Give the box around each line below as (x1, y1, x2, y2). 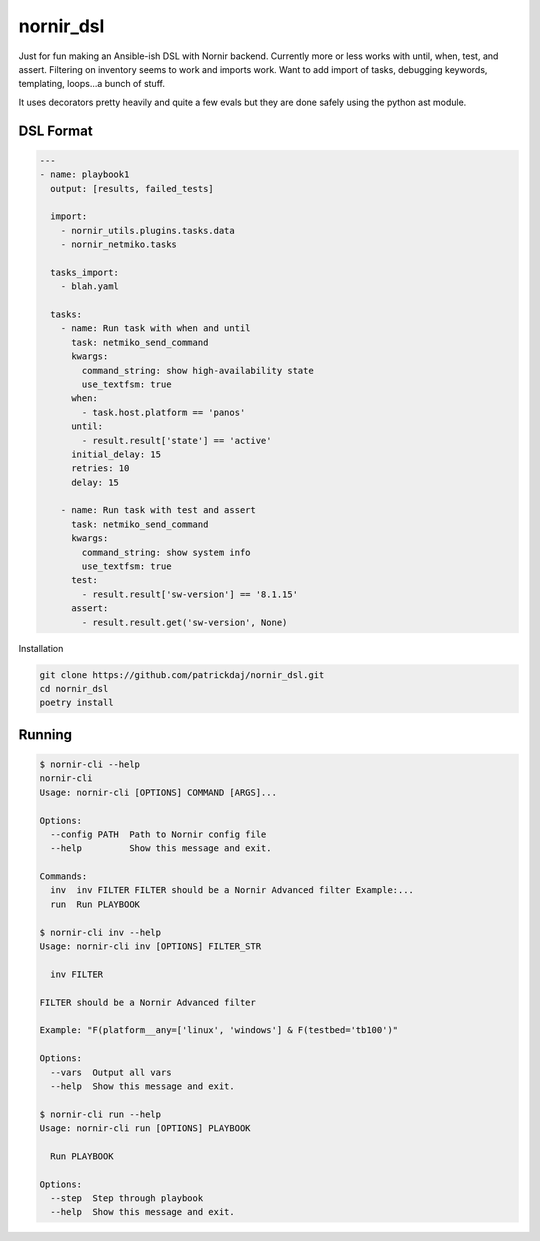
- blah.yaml (60, 281, 120, 292)
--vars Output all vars (50, 1066, 172, 1078)
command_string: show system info (81, 546, 251, 558)
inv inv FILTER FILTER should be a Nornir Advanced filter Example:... (50, 885, 415, 896)
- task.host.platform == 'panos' (81, 406, 246, 418)
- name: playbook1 (39, 169, 130, 180)
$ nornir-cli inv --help (39, 926, 162, 938)
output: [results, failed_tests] (50, 183, 214, 194)
